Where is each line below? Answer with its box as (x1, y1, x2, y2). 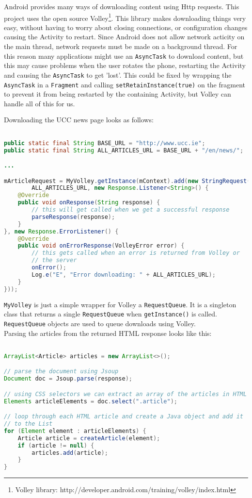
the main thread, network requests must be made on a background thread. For (4, 41, 237, 51)
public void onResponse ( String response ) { (17, 199, 160, 206)
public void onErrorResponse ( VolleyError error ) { (17, 242, 185, 249)
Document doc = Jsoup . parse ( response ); (4, 375, 132, 382)
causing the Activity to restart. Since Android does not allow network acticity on (4, 32, 245, 42)
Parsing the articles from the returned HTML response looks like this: (4, 328, 212, 338)
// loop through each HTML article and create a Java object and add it (4, 413, 243, 420)
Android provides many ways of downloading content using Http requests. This (4, 1, 239, 11)
